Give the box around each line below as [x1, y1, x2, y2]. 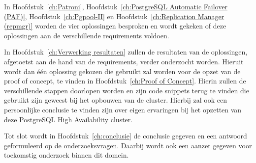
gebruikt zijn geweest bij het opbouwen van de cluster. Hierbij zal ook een [4, 95, 227, 105]
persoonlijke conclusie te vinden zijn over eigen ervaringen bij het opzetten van [4, 104, 242, 114]
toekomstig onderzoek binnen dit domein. [4, 150, 129, 160]
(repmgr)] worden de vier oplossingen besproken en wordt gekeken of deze [4, 21, 226, 31]
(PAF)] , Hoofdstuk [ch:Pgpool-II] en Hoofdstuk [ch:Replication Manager [4, 11, 224, 21]
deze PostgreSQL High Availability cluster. [4, 114, 133, 124]
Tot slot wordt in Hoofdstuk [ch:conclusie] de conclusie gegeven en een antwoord [4, 131, 247, 141]
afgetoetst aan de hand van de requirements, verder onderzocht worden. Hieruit [4, 56, 244, 66]
